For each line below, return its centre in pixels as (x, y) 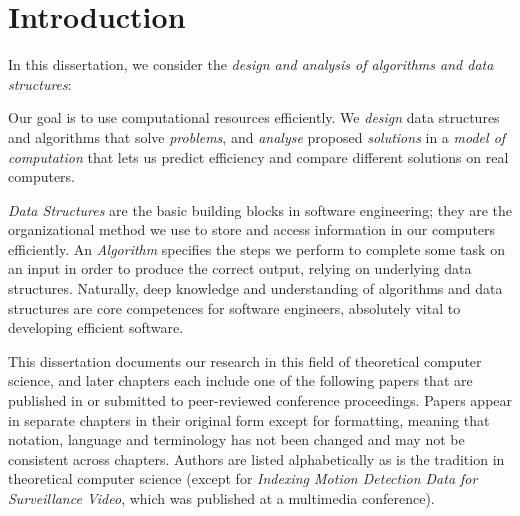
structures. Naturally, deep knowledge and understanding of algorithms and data (255, 288)
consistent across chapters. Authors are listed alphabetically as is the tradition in (256, 458)
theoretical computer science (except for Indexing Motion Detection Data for (243, 478)
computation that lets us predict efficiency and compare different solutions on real (258, 156)
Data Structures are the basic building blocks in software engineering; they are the (260, 209)
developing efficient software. (96, 327)
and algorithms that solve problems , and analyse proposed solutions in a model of (257, 136)
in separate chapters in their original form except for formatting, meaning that (249, 419)
